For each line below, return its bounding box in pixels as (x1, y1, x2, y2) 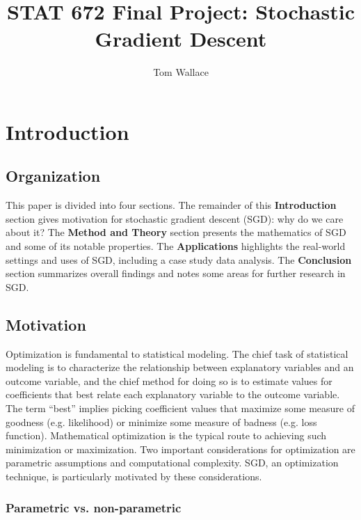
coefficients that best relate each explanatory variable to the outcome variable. (6, 387, 340, 402)
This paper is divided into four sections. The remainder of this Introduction (6, 198, 337, 212)
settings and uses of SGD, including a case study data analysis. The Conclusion (6, 252, 352, 267)
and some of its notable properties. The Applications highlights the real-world (6, 239, 346, 253)
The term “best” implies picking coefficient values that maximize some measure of (6, 401, 355, 416)
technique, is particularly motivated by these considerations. (6, 469, 262, 483)
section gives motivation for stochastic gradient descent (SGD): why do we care (6, 211, 344, 226)
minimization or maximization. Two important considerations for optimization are (6, 441, 355, 456)
